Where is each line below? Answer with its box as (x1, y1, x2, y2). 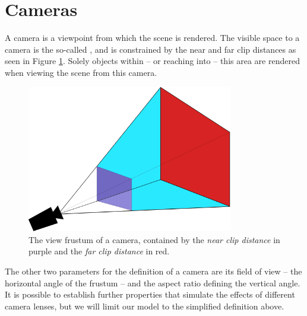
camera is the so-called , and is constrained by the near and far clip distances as (5, 43, 296, 55)
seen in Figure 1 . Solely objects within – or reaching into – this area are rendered (5, 55, 300, 67)
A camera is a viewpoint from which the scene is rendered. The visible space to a (5, 31, 300, 44)
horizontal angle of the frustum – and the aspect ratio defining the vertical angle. (5, 276, 300, 289)
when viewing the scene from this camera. (5, 66, 157, 78)
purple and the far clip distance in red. (29, 245, 170, 257)
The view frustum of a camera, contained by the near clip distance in (29, 233, 280, 245)
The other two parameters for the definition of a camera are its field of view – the (5, 265, 302, 277)
